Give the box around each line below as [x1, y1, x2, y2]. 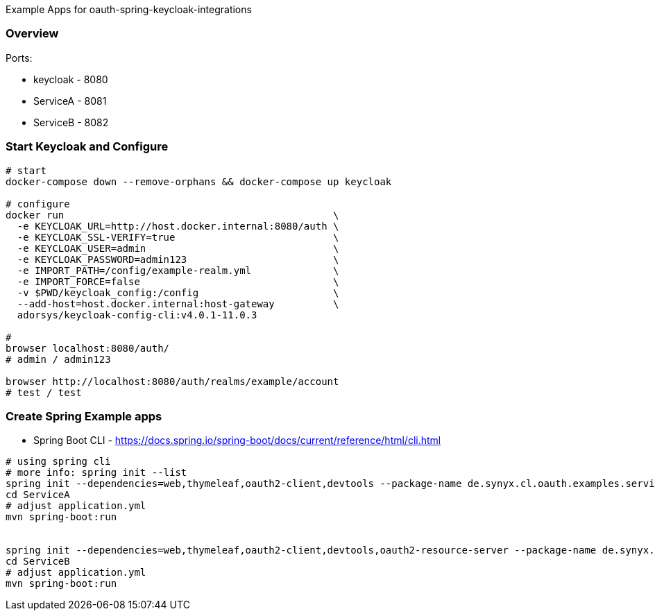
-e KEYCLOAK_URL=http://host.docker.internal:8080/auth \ [17, 220, 339, 232]
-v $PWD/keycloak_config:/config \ [17, 286, 339, 298]
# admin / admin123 [6, 353, 111, 365]
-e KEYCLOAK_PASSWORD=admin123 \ [17, 253, 339, 265]
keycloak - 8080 [33, 73, 108, 85]
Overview [6, 26, 59, 41]
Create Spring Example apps [6, 409, 162, 423]
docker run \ [6, 209, 339, 221]
